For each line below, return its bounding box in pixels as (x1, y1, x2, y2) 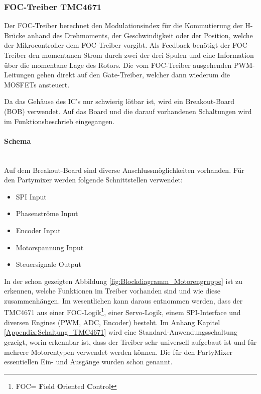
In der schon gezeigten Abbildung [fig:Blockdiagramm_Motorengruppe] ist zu (4, 275, 243, 286)
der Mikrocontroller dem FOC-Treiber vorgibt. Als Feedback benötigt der (4, 40, 230, 50)
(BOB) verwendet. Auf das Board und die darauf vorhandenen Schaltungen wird (4, 106, 252, 116)
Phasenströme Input (16, 208, 78, 219)
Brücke (4, 30, 26, 40)
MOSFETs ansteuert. (4, 79, 70, 89)
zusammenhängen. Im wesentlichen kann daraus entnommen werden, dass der (4, 295, 243, 306)
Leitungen (4, 69, 35, 80)
